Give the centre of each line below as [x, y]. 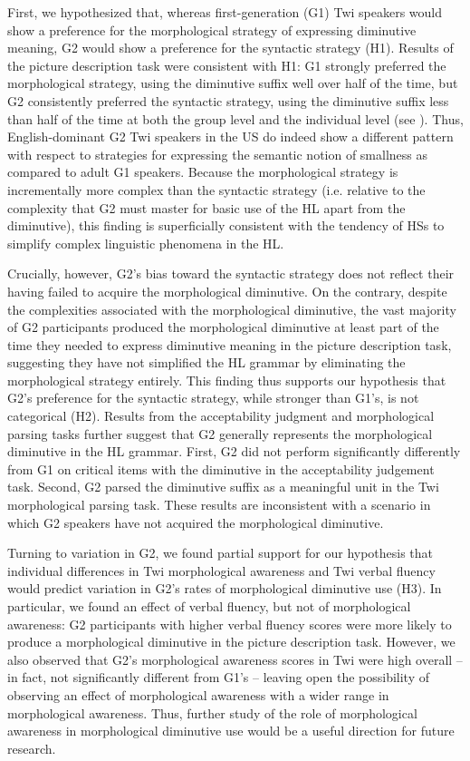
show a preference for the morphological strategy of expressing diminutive [212, 29]
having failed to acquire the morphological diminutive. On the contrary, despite [227, 291]
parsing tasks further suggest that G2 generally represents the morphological [220, 433]
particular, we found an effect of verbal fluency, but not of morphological [209, 606]
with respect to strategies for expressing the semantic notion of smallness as [218, 154]
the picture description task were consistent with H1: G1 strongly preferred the [227, 65]
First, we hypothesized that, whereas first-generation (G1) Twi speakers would [225, 12]
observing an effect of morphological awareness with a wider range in [198, 694]
